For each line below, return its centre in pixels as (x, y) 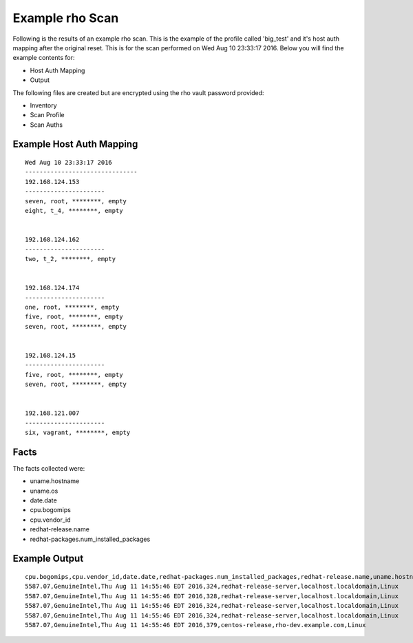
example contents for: (44, 58)
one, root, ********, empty (72, 307)
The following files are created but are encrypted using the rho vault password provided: (138, 92)
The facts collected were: (49, 468)
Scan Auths (46, 125)
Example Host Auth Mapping (75, 144)
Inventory (44, 105)
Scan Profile (47, 115)
